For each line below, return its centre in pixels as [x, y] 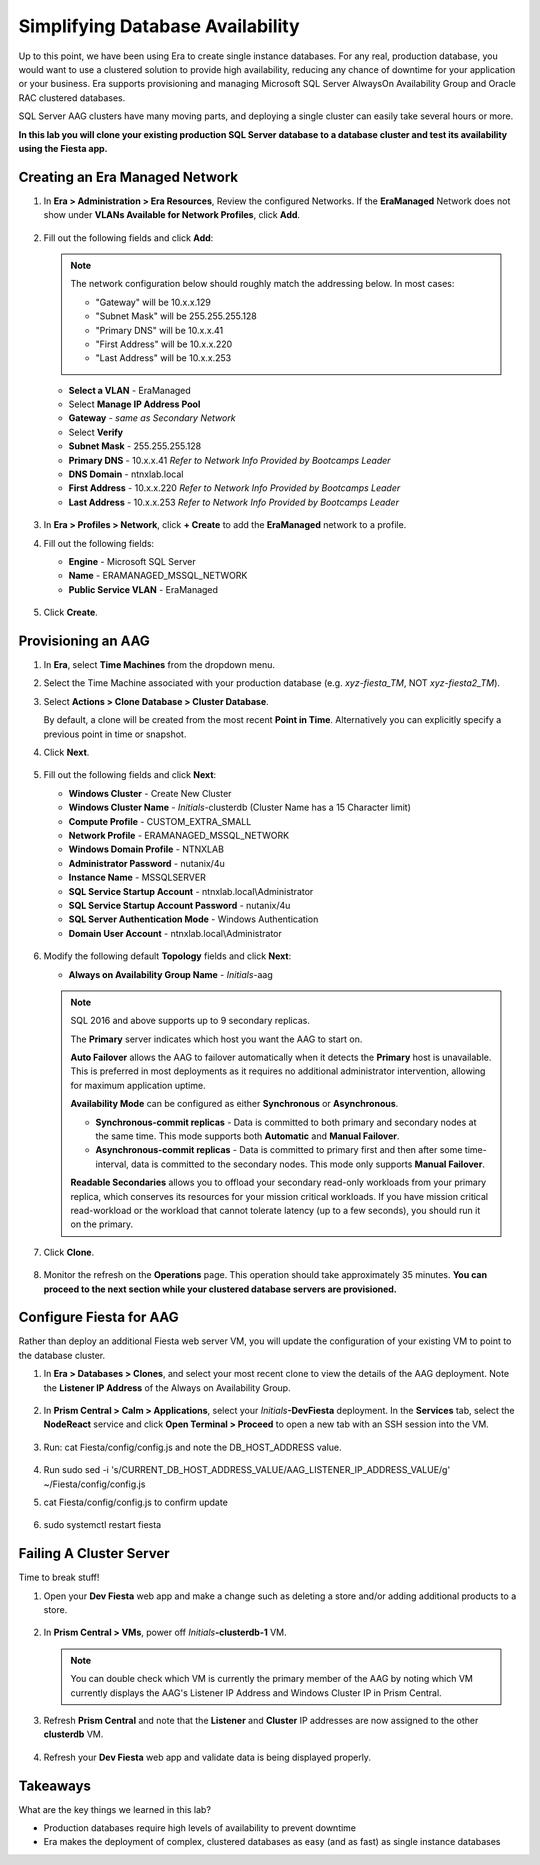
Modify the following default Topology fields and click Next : [167, 956]
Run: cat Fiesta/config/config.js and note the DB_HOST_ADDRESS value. [192, 1447]
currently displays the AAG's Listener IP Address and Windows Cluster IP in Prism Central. [256, 1692]
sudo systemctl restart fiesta [102, 1525]
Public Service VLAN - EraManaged [143, 589]
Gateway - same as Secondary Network [152, 418]
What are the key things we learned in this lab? [115, 1809]
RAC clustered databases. [72, 97]
